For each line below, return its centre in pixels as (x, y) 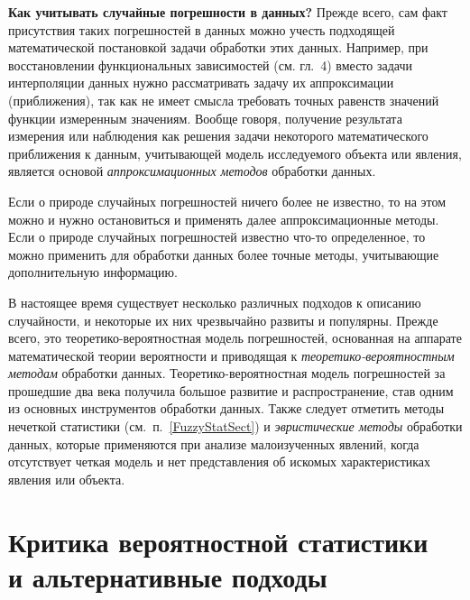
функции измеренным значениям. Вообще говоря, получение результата (205, 118)
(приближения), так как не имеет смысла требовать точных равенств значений (224, 100)
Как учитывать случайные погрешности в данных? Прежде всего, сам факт (228, 12)
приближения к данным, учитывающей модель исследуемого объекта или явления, (235, 153)
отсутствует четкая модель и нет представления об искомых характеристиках (220, 462)
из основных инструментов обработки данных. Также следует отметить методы (226, 408)
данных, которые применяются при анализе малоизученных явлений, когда (214, 443)
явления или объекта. (67, 479)
